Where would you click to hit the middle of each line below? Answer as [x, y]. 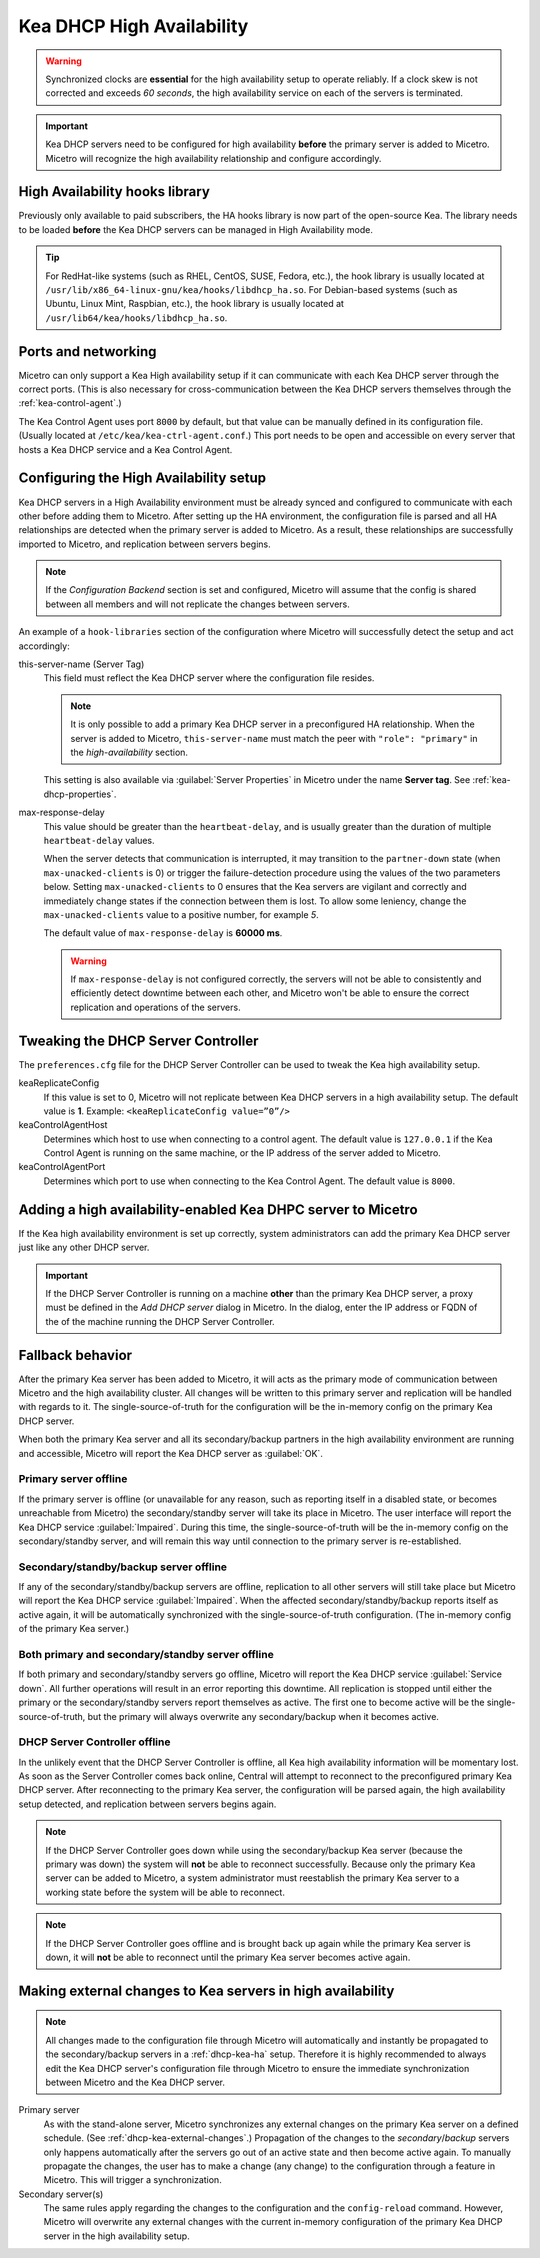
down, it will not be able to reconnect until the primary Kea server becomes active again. [228, 1957]
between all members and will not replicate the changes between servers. [197, 604]
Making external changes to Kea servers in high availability [206, 1990]
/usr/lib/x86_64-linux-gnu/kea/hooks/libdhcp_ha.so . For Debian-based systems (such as [251, 289]
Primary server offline [73, 1479]
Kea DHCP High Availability [133, 26]
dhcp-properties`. [80, 794]
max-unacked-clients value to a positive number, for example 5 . [181, 914]
